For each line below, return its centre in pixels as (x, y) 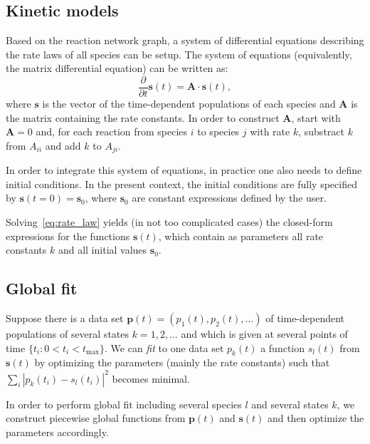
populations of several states (68, 334)
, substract (321, 131)
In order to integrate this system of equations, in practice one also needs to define (184, 170)
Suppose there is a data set (65, 318)
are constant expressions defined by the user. (229, 198)
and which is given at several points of (264, 334)
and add (63, 145)
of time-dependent (305, 318)
